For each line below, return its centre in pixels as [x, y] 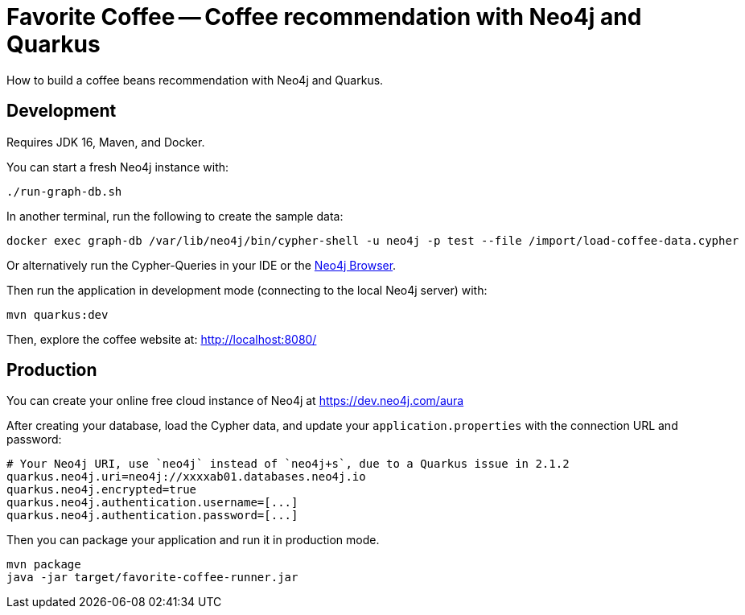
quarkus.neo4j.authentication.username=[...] [152, 503]
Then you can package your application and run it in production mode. [193, 540]
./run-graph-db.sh [64, 191]
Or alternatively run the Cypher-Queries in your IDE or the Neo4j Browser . [202, 265]
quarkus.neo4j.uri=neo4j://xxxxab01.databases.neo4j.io [186, 477]
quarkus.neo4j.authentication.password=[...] [152, 516]
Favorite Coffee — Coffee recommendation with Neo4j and [324, 17]
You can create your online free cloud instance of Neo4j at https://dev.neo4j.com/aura [235, 401]
